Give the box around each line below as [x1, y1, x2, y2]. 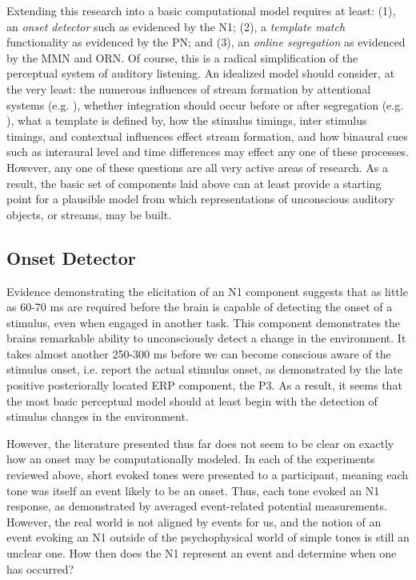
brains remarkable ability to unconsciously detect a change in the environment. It [6, 330, 406, 346]
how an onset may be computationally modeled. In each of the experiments [6, 450, 375, 467]
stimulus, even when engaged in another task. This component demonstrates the [6, 314, 401, 330]
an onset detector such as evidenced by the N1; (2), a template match [6, 18, 346, 34]
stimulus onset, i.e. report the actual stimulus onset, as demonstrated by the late [6, 361, 402, 378]
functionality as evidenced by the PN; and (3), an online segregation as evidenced [6, 34, 406, 50]
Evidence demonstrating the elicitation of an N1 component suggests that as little [6, 282, 408, 299]
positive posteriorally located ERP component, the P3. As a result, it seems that [6, 377, 402, 394]
